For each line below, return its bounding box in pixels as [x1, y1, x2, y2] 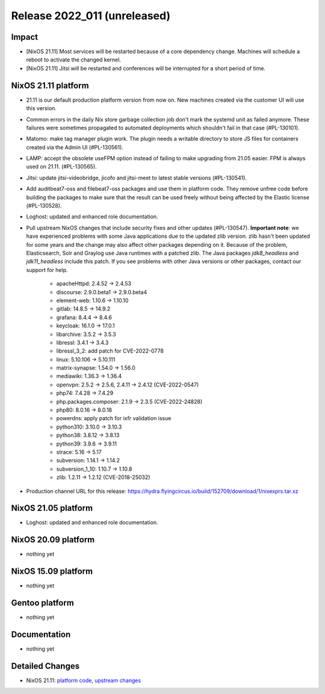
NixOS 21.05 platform [11, 503, 93, 513]
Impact [11, 32, 39, 42]
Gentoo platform [11, 598, 75, 608]
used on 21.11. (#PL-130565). [26, 163, 97, 170]
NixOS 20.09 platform [11, 534, 95, 545]
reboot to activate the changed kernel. [26, 56, 122, 63]
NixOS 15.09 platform [11, 566, 93, 577]
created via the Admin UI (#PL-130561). [26, 143, 123, 150]
